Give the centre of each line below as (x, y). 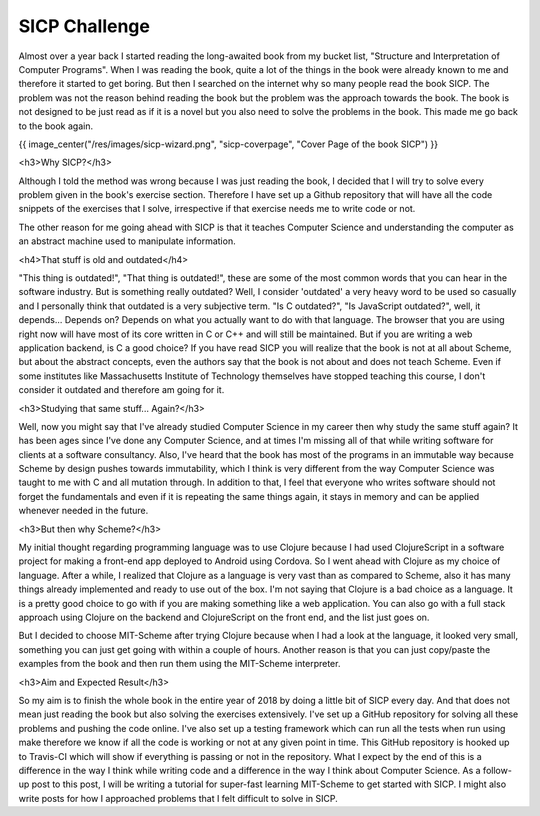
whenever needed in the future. (83, 511)
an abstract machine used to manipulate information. (127, 241)
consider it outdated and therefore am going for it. (121, 390)
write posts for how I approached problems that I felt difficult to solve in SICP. (178, 798)
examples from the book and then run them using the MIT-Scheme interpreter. (179, 664)
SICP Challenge (84, 26)
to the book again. (56, 126)
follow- (497, 770)
